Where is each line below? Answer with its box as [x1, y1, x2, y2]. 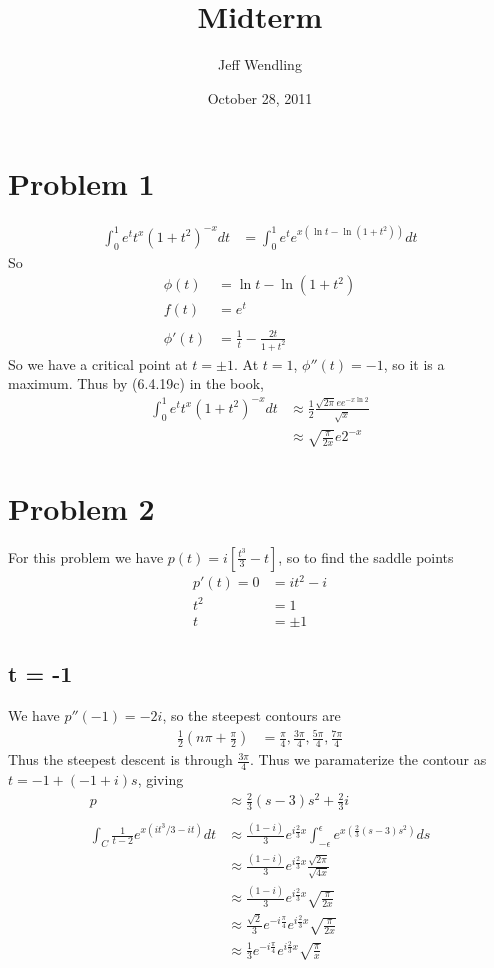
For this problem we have [8, 546, 164, 567]
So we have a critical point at [8, 353, 188, 374]
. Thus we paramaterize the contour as [249, 749, 487, 770]
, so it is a [383, 353, 445, 374]
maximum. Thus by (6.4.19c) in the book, [8, 373, 264, 394]
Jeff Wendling [218, 54, 302, 75]
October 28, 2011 [207, 87, 313, 108]
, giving [137, 768, 184, 789]
